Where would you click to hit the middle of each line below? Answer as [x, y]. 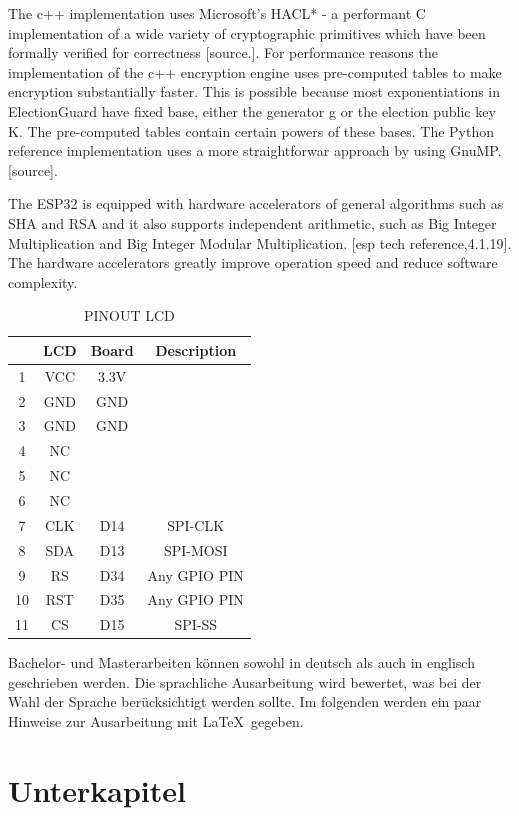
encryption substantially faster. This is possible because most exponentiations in [254, 91]
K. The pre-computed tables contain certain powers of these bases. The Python [251, 130]
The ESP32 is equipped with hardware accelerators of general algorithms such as [256, 203]
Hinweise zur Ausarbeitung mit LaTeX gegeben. [156, 721]
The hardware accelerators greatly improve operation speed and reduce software [253, 262]
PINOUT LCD [129, 315]
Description [196, 349]
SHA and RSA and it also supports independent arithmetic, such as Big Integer [252, 222]
